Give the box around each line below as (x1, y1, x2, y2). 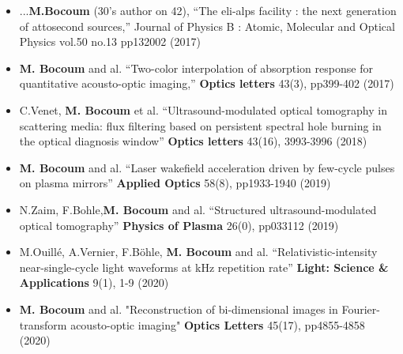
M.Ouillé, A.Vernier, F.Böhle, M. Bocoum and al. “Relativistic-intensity (19, 243, 378, 260)
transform (19, 316, 67, 333)
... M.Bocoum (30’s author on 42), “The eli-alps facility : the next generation (19, 2, 397, 18)
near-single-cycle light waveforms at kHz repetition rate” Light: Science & (19, 258, 389, 275)
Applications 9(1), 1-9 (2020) (19, 274, 169, 291)
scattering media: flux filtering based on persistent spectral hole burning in (19, 117, 382, 134)
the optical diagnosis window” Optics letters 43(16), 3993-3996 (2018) (19, 133, 367, 149)
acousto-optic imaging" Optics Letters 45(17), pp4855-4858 (70, 316, 365, 333)
